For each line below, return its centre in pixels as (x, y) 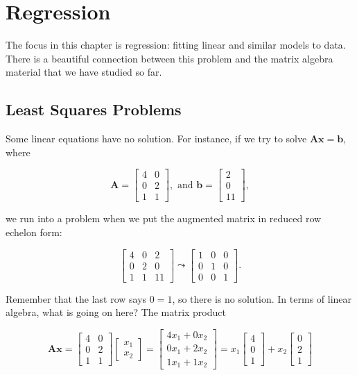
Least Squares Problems (94, 109)
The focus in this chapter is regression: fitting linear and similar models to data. (176, 45)
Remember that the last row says (76, 298)
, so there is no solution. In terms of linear (262, 298)
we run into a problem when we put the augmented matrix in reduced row (164, 218)
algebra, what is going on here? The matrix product (116, 312)
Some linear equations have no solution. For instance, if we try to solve (156, 139)
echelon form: (34, 232)
